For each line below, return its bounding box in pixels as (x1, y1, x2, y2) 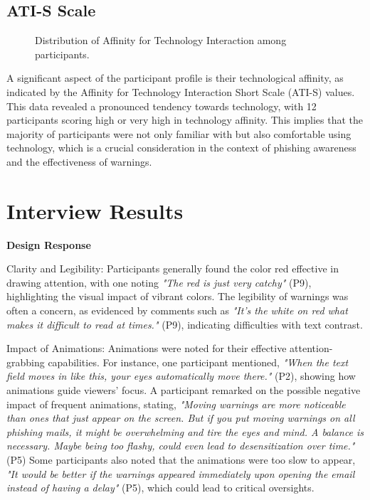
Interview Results (6, 196, 184, 225)
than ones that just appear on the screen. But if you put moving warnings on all (6, 410, 355, 425)
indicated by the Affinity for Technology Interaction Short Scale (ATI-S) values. (6, 84, 355, 99)
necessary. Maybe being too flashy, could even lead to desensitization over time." (6, 438, 355, 453)
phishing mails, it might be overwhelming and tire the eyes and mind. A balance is (6, 424, 364, 439)
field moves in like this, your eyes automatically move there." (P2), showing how (6, 368, 356, 383)
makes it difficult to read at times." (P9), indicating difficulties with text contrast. (6, 317, 363, 331)
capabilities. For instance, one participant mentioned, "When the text (48, 354, 349, 369)
